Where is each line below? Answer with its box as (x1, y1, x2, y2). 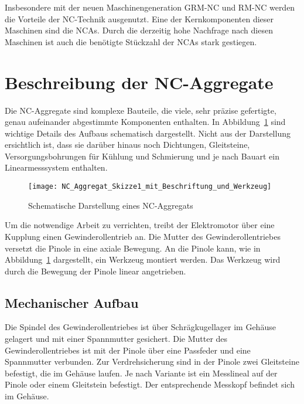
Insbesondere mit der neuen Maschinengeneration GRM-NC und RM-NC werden (5, 1, 295, 13)
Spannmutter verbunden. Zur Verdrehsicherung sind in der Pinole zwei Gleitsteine (5, 355, 299, 368)
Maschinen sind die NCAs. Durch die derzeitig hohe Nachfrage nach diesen (5, 24, 273, 36)
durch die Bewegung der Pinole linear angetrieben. (5, 264, 186, 277)
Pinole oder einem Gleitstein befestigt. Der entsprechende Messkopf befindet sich (5, 378, 295, 391)
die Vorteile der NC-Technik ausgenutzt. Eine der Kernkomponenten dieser (5, 12, 274, 25)
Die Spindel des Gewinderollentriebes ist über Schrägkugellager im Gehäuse (5, 321, 276, 333)
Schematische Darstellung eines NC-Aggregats (28, 199, 193, 211)
